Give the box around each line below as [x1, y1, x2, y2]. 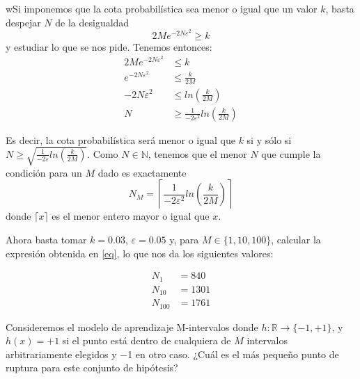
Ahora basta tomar [6, 232, 87, 246]
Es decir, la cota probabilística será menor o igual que [6, 132, 235, 147]
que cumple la [261, 146, 321, 161]
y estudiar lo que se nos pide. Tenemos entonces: [6, 39, 212, 54]
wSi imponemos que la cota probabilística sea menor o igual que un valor [6, 1, 318, 15]
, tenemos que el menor [148, 146, 247, 161]
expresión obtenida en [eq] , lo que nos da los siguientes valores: [6, 245, 274, 260]
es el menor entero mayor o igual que [52, 209, 210, 223]
